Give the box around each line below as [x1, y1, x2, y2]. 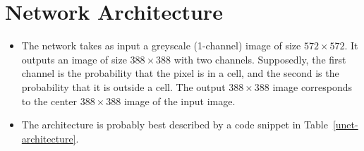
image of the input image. [123, 93, 236, 108]
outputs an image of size [21, 52, 127, 66]
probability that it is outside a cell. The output [21, 79, 226, 94]
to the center [21, 93, 77, 108]
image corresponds [272, 79, 353, 94]
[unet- [332, 117, 358, 132]
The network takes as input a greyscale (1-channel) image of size [21, 38, 301, 53]
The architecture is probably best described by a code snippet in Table [21, 117, 328, 132]
